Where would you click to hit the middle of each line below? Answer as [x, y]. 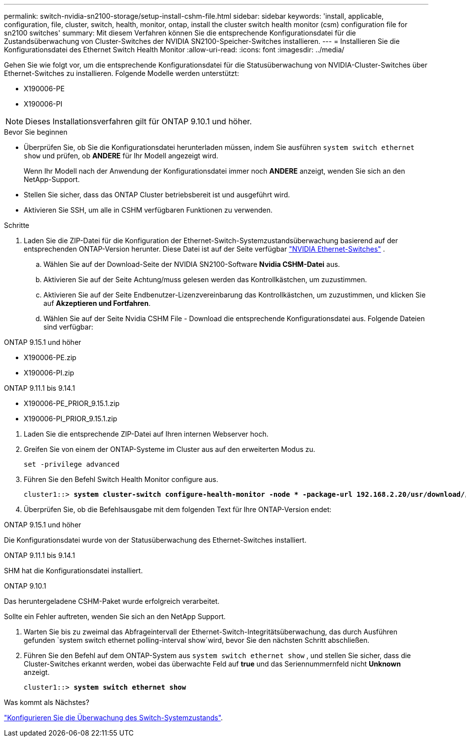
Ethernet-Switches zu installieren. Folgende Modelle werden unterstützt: [122, 73]
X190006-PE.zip [50, 357]
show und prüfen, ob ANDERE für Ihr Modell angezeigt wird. [121, 156]
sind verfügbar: [68, 327]
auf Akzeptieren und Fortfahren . [97, 303]
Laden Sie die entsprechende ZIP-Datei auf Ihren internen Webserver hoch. [146, 434]
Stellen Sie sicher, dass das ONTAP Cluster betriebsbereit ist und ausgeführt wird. [157, 195]
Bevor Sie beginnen [36, 132]
